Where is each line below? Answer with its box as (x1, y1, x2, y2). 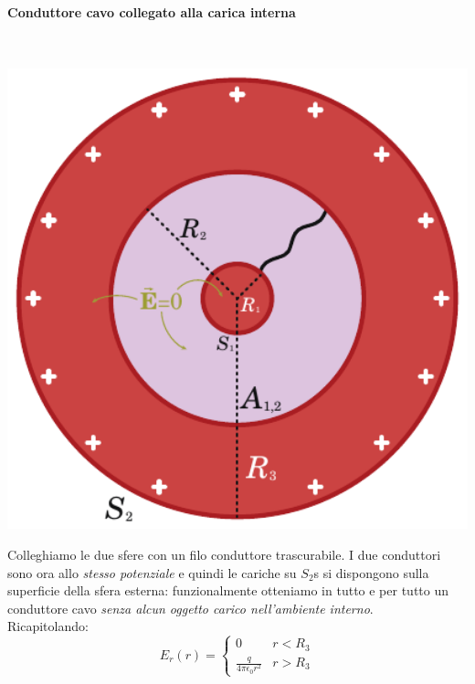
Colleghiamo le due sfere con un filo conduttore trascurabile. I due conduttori (7, 544, 441, 563)
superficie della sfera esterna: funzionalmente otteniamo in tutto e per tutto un (7, 581, 449, 600)
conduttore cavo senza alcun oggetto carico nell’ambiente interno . (7, 598, 374, 617)
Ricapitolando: (7, 616, 89, 636)
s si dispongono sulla (313, 563, 429, 582)
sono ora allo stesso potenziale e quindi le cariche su (7, 563, 297, 582)
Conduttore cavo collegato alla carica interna (7, 2, 296, 21)
